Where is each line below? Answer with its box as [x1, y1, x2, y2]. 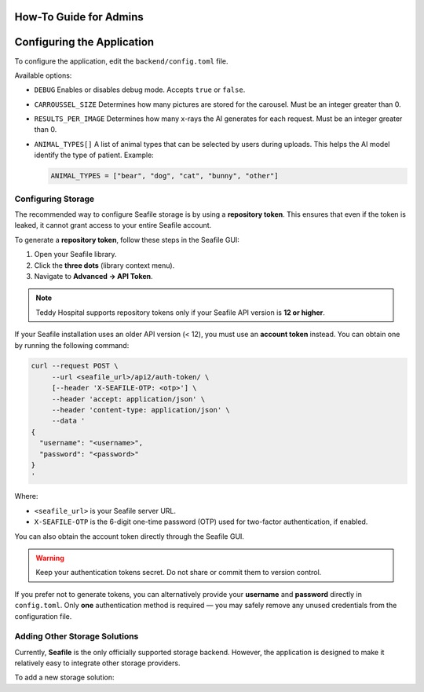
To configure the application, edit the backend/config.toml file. [14, 56, 228, 66]
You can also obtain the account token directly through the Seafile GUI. [14, 531, 245, 541]
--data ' [51, 416, 86, 426]
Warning [35, 553, 64, 562]
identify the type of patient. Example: [34, 150, 155, 160]
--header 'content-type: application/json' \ [51, 405, 231, 415]
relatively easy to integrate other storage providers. [14, 658, 181, 668]
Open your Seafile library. [34, 250, 117, 259]
